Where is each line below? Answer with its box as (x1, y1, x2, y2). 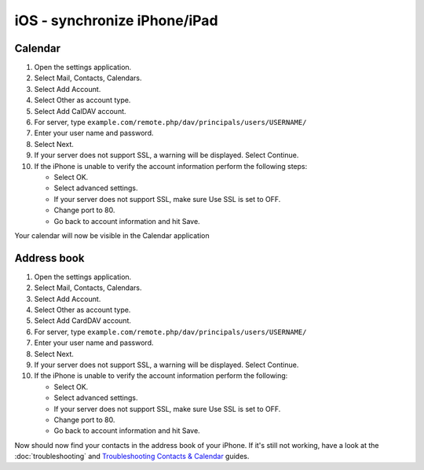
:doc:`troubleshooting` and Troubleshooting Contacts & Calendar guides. (14, 452, 250, 461)
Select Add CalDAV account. (34, 106, 126, 116)
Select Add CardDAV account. (34, 316, 131, 325)
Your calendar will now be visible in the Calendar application (14, 230, 210, 240)
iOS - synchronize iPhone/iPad (14, 12, 219, 29)
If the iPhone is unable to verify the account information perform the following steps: (34, 161, 308, 171)
